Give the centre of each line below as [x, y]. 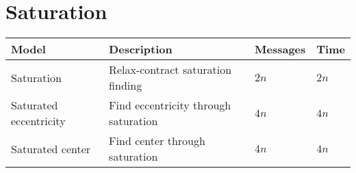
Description [141, 49]
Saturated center [51, 148]
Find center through [157, 141]
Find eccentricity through [170, 105]
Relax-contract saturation [170, 70]
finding [126, 85]
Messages [280, 49]
